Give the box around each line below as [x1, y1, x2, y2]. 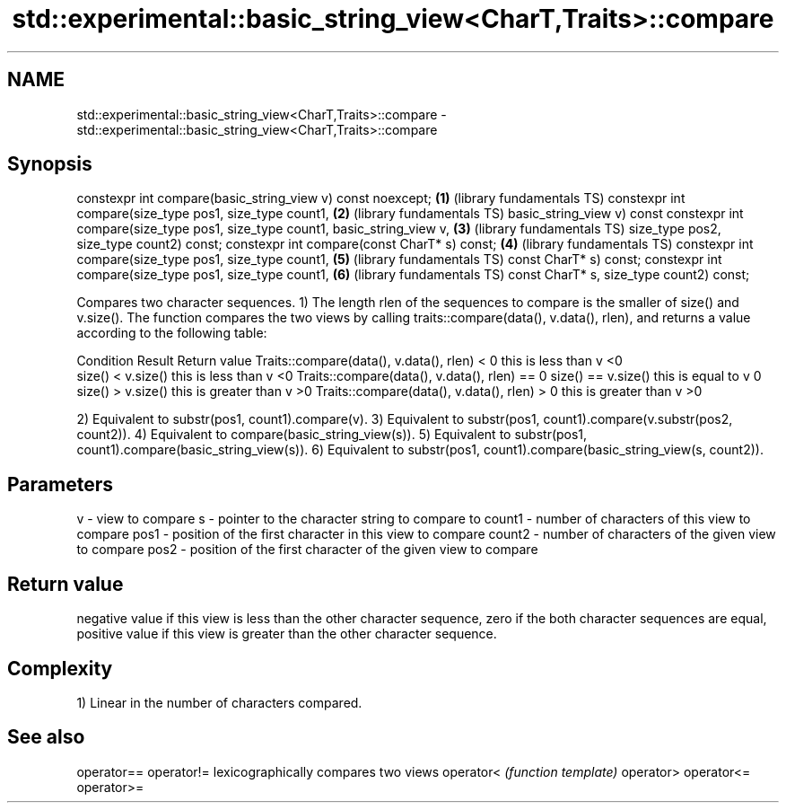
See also [7, 726, 85, 749]
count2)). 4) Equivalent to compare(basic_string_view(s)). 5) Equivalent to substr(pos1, [76, 427, 588, 443]
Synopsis [7, 153, 92, 176]
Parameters [7, 472, 113, 496]
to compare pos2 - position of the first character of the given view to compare [76, 541, 538, 558]
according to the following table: [76, 325, 267, 341]
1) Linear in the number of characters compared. [76, 694, 362, 710]
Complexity [7, 656, 113, 680]
